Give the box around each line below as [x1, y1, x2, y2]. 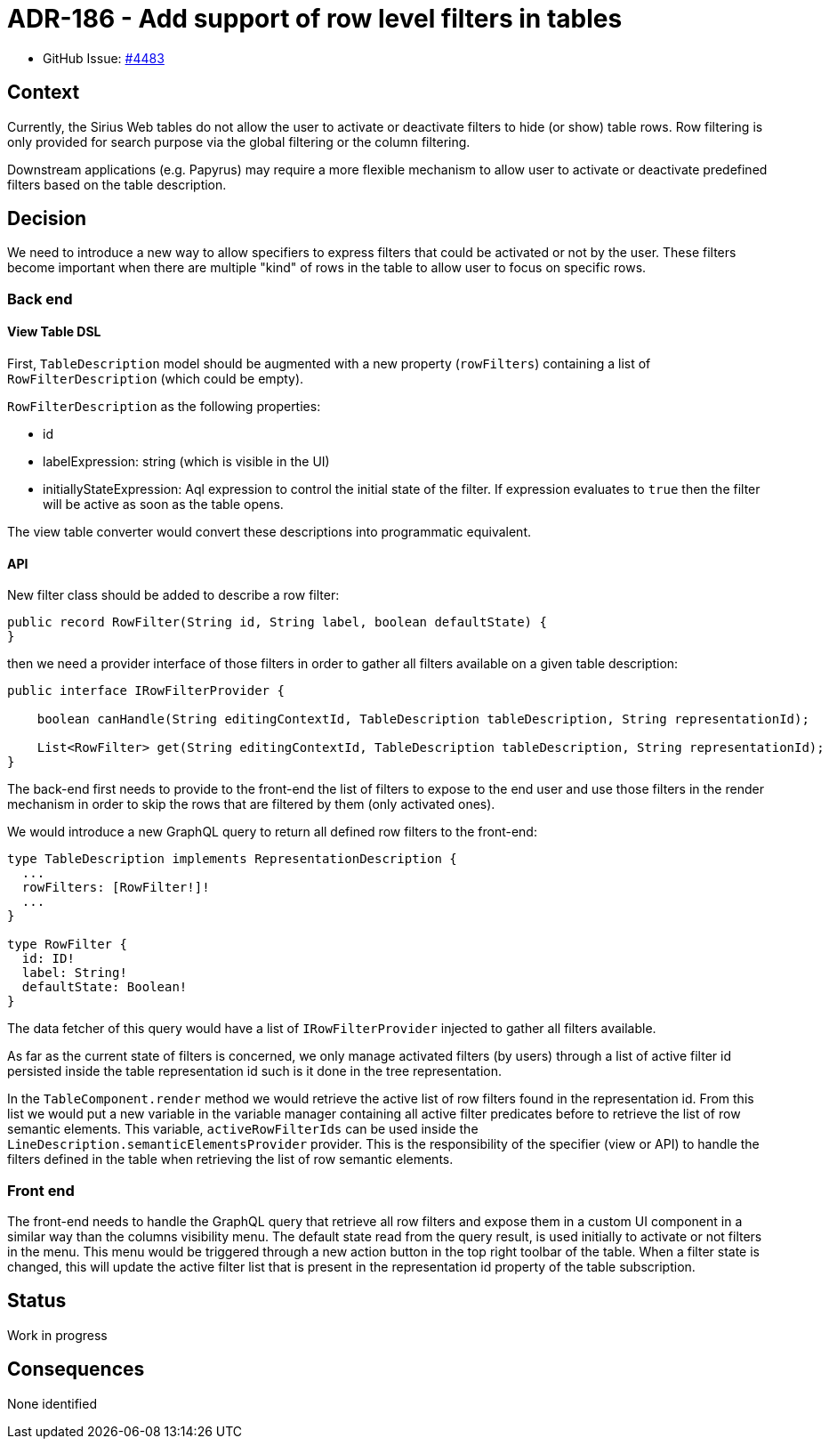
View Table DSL [7, 324, 101, 340]
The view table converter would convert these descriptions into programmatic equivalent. [7, 524, 531, 540]
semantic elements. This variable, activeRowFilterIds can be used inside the [7, 1121, 479, 1137]
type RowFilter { [7, 937, 127, 952]
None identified [7, 1395, 97, 1411]
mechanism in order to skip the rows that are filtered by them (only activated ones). [7, 796, 495, 812]
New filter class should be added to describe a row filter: [7, 587, 340, 603]
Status [7, 1289, 67, 1313]
